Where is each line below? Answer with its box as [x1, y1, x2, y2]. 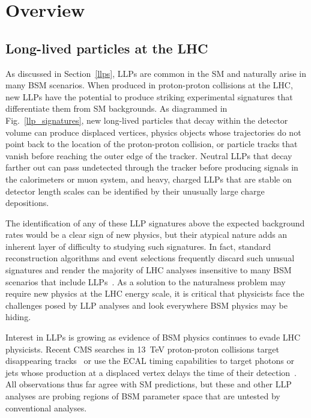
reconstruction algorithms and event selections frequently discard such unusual [5, 252, 295, 264]
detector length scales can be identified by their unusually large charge [5, 184, 265, 197]
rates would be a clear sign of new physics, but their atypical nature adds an [5, 228, 288, 241]
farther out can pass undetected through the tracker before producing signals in [5, 161, 298, 174]
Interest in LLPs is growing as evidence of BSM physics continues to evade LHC [5, 331, 301, 344]
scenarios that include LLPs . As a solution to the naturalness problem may [5, 275, 286, 288]
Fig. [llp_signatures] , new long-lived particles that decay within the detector [5, 114, 288, 126]
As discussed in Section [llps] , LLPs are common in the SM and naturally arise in [5, 67, 306, 79]
